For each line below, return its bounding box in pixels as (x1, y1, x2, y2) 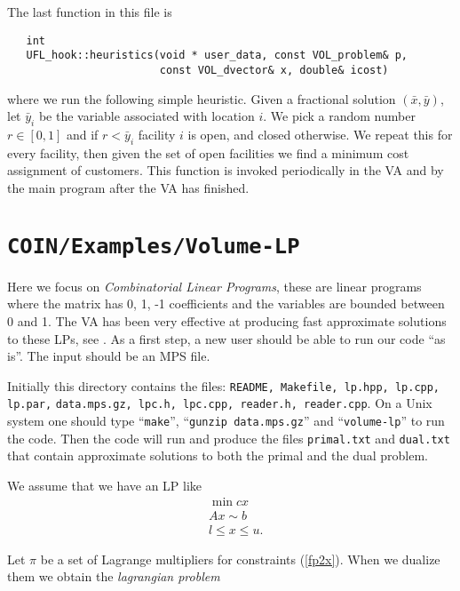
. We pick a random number (263, 107, 416, 125)
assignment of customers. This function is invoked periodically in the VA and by (7, 161, 444, 180)
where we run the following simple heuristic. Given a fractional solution (7, 89, 396, 108)
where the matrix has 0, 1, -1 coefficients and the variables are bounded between (7, 294, 445, 313)
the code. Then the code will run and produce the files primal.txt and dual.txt (7, 428, 450, 447)
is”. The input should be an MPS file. (7, 347, 210, 365)
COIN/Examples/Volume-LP (7, 233, 300, 259)
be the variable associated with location (38, 107, 255, 125)
